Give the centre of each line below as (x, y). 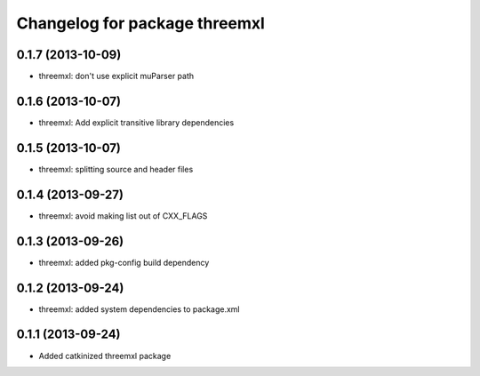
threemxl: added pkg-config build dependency (124, 262)
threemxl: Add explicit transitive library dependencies (136, 122)
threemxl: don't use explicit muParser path (116, 76)
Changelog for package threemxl (141, 23)
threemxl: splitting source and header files (116, 169)
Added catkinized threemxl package (105, 356)
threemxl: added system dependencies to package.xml (139, 309)
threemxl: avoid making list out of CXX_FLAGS (123, 216)
